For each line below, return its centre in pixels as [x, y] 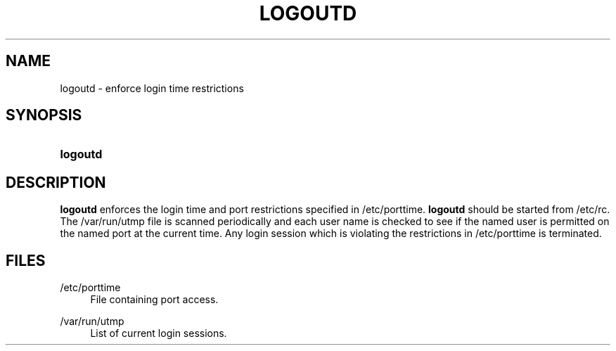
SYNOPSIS [44, 115]
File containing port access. [154, 300]
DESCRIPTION [56, 182]
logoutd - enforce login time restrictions [152, 88]
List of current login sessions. [159, 333]
